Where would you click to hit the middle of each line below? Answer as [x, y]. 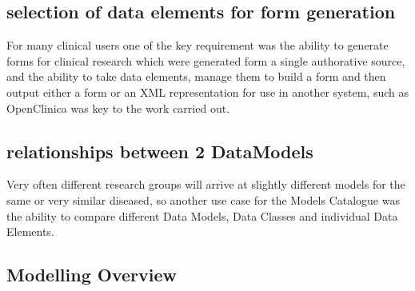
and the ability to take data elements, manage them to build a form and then [196, 76]
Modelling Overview [92, 275]
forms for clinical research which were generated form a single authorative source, [206, 60]
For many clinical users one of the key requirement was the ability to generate [198, 45]
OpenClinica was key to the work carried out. [118, 108]
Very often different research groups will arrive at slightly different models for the [206, 184]
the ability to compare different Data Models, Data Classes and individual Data [202, 215]
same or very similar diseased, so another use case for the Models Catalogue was [203, 199]
